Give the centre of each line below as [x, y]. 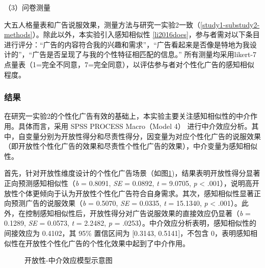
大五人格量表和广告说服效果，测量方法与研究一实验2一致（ [102, 24]
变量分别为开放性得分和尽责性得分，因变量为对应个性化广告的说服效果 [143, 136]
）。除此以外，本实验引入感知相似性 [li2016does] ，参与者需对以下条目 [146, 34]
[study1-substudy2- [230, 24]
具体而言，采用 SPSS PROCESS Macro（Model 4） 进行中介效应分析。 [135, 126]
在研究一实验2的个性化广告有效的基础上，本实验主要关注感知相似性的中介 [127, 116]
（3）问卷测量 [27, 7]
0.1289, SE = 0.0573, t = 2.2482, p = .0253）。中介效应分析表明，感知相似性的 [130, 223]
